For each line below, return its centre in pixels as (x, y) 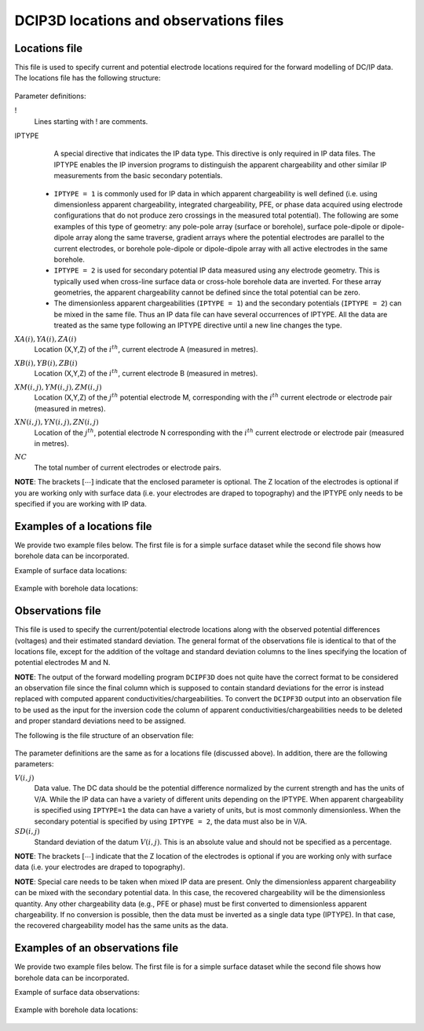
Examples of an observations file (97, 948)
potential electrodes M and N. (62, 663)
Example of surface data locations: (71, 570)
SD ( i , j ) (27, 831)
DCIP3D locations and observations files (149, 20)
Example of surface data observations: (77, 992)
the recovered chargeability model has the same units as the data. (121, 926)
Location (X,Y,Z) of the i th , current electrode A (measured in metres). (146, 349)
